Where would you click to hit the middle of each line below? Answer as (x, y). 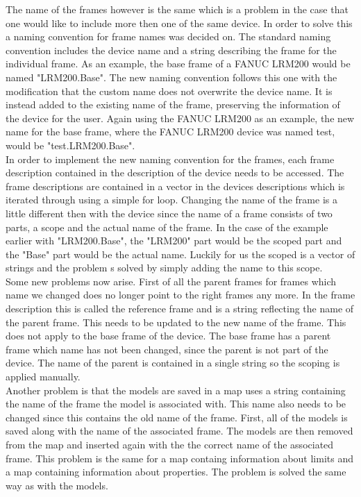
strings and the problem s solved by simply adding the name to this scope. (164, 268)
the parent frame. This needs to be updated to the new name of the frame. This (176, 322)
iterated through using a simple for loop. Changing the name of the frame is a (171, 200)
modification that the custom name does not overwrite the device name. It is (169, 91)
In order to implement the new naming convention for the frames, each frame (170, 159)
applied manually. (43, 377)
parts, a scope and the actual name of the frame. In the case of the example (167, 227)
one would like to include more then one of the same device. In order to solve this (179, 23)
